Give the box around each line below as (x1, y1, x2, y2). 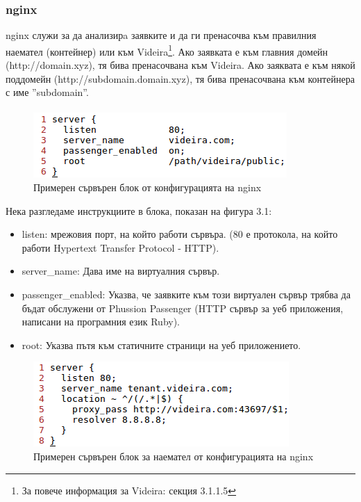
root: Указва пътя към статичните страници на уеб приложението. (22, 337, 301, 352)
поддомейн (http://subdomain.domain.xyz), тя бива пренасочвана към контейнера (6, 71, 355, 86)
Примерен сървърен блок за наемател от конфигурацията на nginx (33, 448, 314, 463)
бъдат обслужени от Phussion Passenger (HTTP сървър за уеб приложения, (22, 300, 344, 315)
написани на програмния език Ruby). (22, 314, 180, 329)
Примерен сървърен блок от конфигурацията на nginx (33, 180, 262, 195)
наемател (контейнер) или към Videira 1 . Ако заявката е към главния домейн (6, 42, 328, 58)
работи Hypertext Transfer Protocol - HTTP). (22, 240, 219, 254)
